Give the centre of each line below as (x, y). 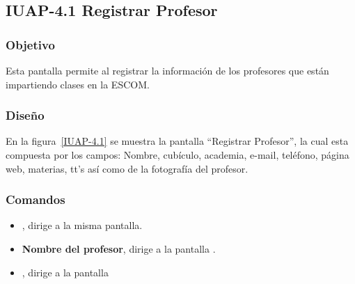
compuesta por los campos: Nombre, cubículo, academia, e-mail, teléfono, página (177, 155)
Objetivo (30, 44)
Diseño (25, 115)
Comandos (35, 199)
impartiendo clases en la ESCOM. (78, 84)
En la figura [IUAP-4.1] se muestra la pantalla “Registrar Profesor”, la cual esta (177, 141)
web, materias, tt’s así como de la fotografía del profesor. (127, 168)
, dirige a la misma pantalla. (82, 225)
